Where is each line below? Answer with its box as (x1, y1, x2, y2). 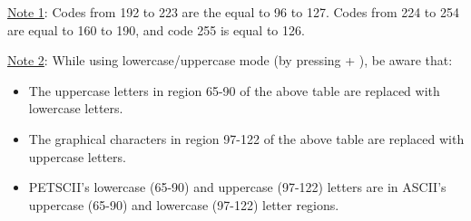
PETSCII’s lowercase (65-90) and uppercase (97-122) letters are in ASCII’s (28, 178, 446, 197)
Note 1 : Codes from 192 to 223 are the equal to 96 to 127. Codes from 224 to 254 (7, 3, 459, 21)
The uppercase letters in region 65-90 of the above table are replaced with (28, 81, 440, 100)
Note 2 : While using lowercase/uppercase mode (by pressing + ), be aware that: (7, 51, 453, 70)
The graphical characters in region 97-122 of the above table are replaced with (28, 129, 465, 148)
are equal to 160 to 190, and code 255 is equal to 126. (7, 20, 305, 39)
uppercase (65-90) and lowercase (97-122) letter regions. (28, 195, 339, 214)
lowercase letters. (28, 99, 123, 118)
